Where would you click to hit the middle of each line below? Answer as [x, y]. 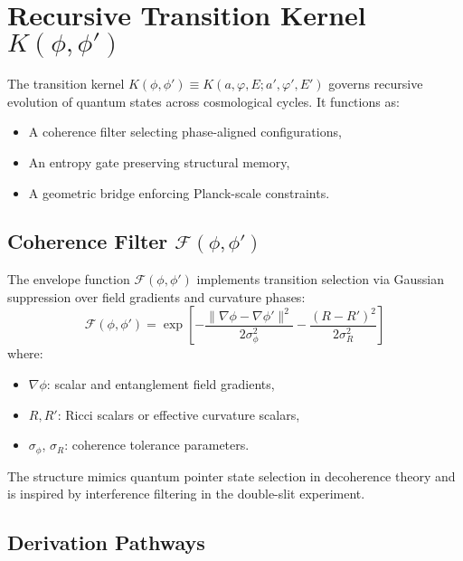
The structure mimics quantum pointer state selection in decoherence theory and [231, 475]
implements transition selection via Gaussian [321, 279]
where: [25, 353]
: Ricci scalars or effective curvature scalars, [179, 414]
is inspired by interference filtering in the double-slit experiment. [186, 494]
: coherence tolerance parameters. [157, 445]
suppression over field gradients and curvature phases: [156, 296]
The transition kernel [66, 84]
